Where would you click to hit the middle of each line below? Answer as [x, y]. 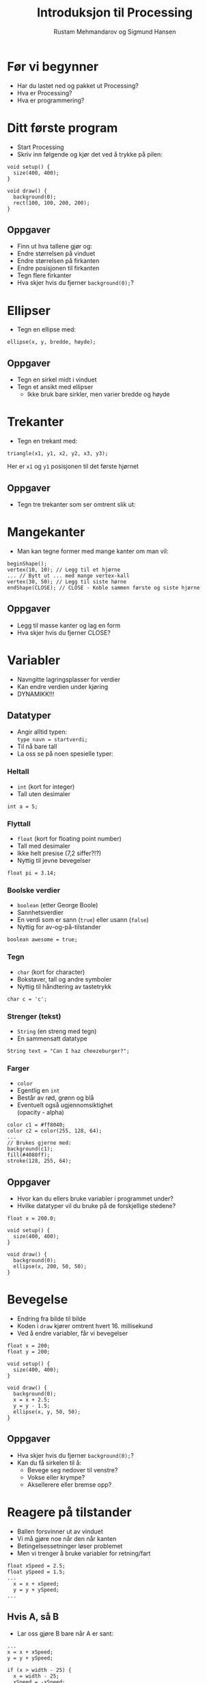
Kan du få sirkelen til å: [49, 1463]
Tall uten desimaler [43, 793]
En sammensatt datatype [52, 1038]
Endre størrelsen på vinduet [56, 254]
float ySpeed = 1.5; [37, 1572]
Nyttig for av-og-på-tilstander [59, 927]
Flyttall [19, 824]
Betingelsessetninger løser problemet [70, 1546]
